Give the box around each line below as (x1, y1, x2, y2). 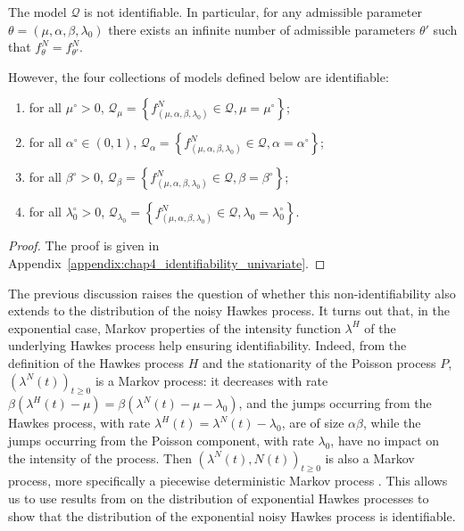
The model (8, 3, 67, 20)
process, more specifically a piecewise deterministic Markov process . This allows (8, 471, 448, 490)
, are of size (281, 413, 344, 432)
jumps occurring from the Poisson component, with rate (8, 430, 314, 449)
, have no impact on (330, 430, 440, 449)
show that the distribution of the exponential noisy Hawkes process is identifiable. (8, 506, 456, 525)
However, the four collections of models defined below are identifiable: (8, 67, 389, 86)
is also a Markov (325, 448, 415, 467)
